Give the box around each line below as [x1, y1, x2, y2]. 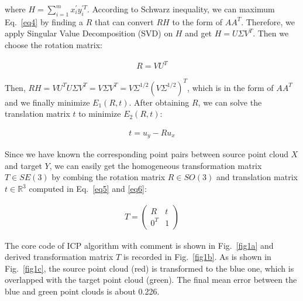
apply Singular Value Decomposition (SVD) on [5, 27, 173, 39]
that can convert [95, 15, 154, 28]
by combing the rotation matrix [51, 171, 166, 183]
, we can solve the [198, 96, 262, 108]
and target [5, 159, 42, 171]
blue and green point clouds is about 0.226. [5, 285, 160, 297]
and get [185, 27, 212, 39]
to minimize [78, 107, 121, 120]
